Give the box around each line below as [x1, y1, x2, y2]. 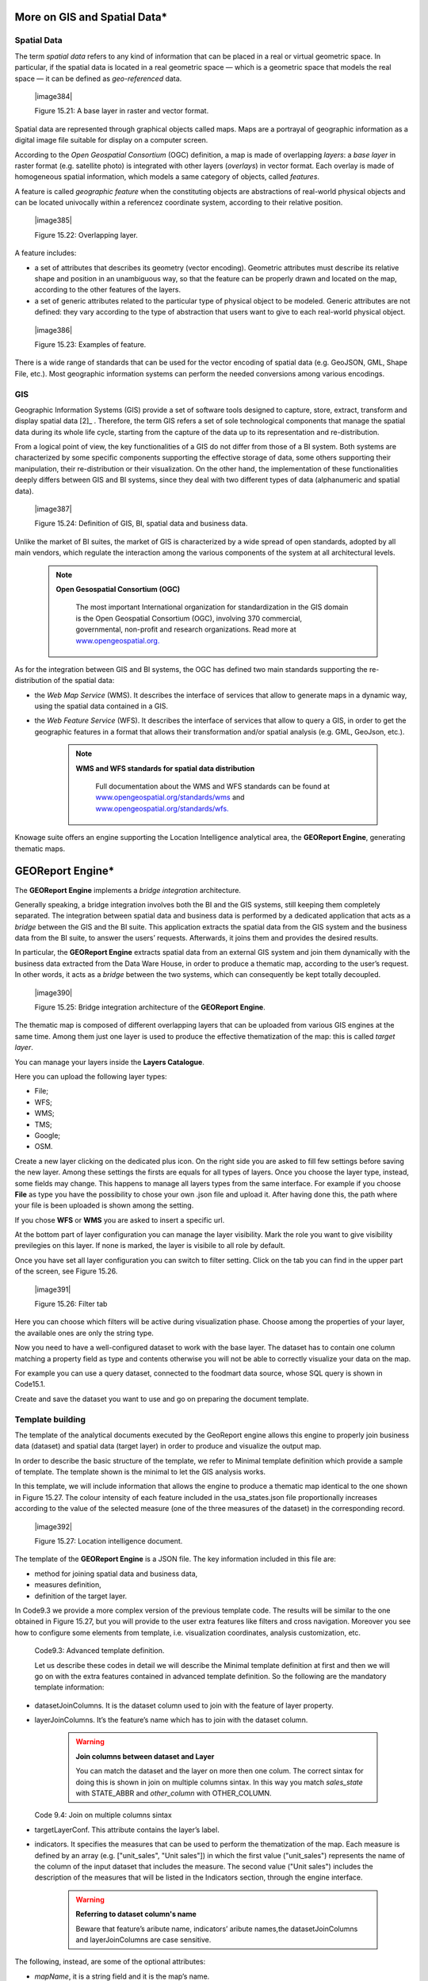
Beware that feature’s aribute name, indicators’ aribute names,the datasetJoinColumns [75, 1924, 358, 1933]
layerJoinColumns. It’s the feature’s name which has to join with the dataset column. [34, 1716, 308, 1725]
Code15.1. [14, 1380, 46, 1389]
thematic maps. [14, 844, 66, 853]
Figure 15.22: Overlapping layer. [34, 230, 139, 239]
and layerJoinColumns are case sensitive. [75, 1934, 212, 1945]
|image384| [34, 91, 73, 101]
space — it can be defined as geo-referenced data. [14, 74, 182, 83]
